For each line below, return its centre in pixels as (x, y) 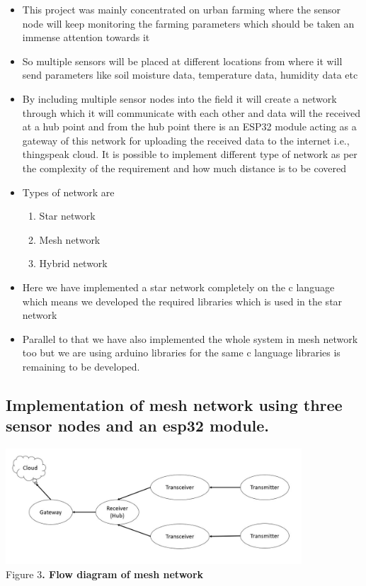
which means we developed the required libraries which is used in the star (182, 301)
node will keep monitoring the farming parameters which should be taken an (188, 23)
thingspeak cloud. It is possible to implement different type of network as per (190, 154)
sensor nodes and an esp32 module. (138, 426)
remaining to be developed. (81, 366)
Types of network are (68, 192)
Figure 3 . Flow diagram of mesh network (105, 574)
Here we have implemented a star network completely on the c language (178, 287)
